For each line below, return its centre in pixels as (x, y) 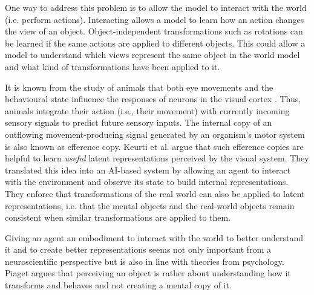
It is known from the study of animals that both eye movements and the (139, 87)
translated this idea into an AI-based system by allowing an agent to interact (148, 170)
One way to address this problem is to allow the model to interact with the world (156, 7)
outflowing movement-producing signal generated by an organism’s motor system (155, 134)
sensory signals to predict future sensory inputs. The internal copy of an (139, 122)
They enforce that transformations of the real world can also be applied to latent (155, 193)
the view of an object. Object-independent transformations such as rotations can (154, 31)
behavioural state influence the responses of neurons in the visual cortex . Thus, (153, 99)
